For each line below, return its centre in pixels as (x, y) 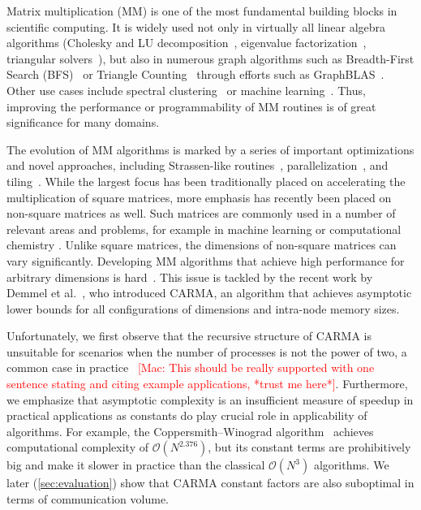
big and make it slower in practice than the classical (136, 465)
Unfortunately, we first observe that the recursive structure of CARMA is (189, 336)
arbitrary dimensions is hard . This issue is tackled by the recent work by (190, 277)
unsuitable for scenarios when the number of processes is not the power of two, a (207, 351)
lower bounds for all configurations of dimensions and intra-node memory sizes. (203, 308)
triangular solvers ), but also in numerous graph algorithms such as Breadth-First (210, 58)
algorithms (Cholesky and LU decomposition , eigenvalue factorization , (187, 43)
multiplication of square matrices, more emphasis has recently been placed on (199, 197)
